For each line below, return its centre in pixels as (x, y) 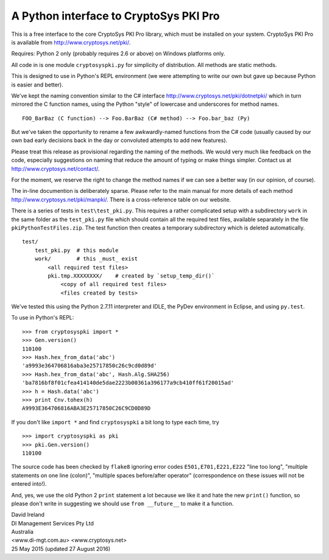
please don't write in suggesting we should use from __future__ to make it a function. (122, 503)
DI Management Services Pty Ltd (53, 523)
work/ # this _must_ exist (86, 259)
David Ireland (28, 515)
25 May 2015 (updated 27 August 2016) (61, 548)
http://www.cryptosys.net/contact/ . (55, 169)
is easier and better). (37, 85)
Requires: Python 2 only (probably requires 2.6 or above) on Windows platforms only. (118, 54)
